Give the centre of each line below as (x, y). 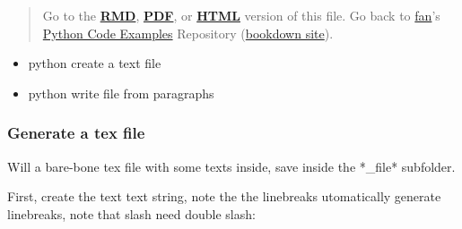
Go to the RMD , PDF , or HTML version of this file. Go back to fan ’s (241, 15)
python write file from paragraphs (121, 93)
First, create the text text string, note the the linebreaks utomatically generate (224, 196)
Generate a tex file (76, 133)
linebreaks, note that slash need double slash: (131, 213)
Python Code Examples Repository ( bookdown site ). (188, 33)
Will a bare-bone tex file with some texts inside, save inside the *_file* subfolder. (231, 166)
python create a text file (95, 63)
